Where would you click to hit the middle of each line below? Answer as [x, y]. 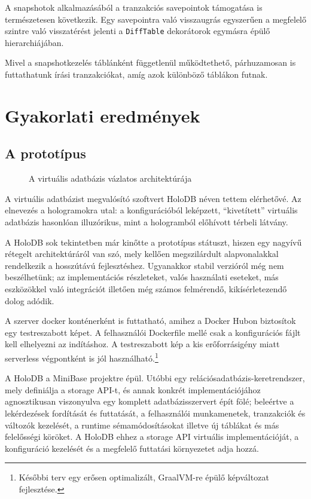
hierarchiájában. [34, 42]
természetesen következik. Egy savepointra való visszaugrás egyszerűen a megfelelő [156, 19]
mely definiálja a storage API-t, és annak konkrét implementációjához [133, 389]
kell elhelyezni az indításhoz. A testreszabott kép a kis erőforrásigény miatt [142, 344]
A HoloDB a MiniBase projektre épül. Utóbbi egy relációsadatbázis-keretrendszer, [155, 378]
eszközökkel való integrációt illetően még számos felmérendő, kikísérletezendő [146, 288]
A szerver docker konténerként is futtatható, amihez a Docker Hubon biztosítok [150, 321]
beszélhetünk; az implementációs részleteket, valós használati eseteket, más [142, 277]
